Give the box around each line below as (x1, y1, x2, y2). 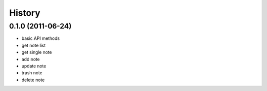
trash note (21, 70, 43, 76)
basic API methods (21, 35, 60, 41)
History (9, 7, 41, 18)
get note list (21, 42, 46, 48)
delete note (21, 77, 45, 83)
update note (21, 63, 46, 69)
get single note (21, 49, 52, 55)
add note (21, 56, 40, 62)
